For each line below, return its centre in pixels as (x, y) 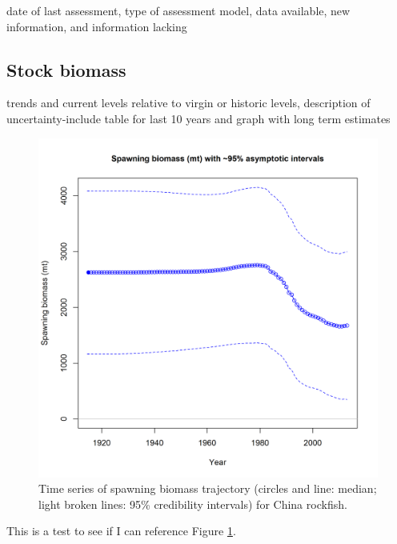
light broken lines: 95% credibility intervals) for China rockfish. (193, 504)
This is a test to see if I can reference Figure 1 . (121, 531)
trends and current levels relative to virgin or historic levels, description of (188, 103)
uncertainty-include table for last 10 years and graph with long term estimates (198, 118)
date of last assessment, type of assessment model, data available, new (178, 10)
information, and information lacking (97, 26)
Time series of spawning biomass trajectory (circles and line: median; (208, 488)
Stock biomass (66, 69)
